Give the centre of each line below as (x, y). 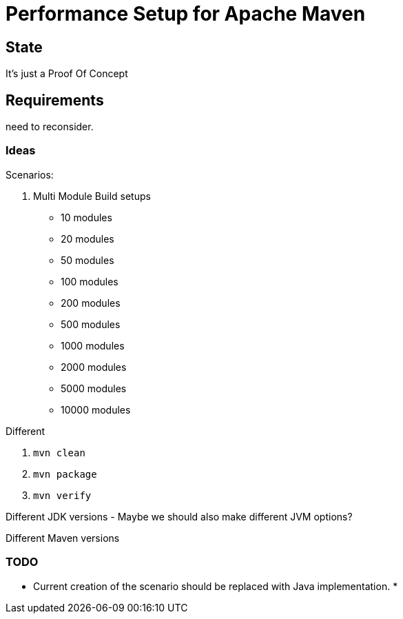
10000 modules (96, 409)
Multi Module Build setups (92, 196)
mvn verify (62, 495)
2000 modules (94, 367)
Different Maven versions (63, 538)
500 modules (91, 324)
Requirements (55, 100)
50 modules (87, 260)
